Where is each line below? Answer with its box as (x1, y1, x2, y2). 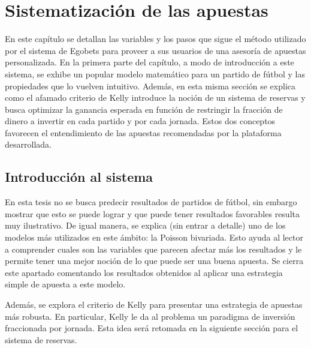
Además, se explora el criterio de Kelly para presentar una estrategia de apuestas (5, 298, 303, 311)
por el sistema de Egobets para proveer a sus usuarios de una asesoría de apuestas (5, 44, 306, 56)
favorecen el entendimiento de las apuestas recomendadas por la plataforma (5, 126, 282, 139)
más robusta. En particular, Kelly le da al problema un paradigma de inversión (5, 310, 295, 322)
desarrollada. (5, 138, 52, 151)
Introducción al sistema (5, 167, 153, 186)
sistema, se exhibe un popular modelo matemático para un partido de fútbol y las (5, 67, 305, 80)
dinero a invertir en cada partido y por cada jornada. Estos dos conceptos (5, 115, 276, 127)
